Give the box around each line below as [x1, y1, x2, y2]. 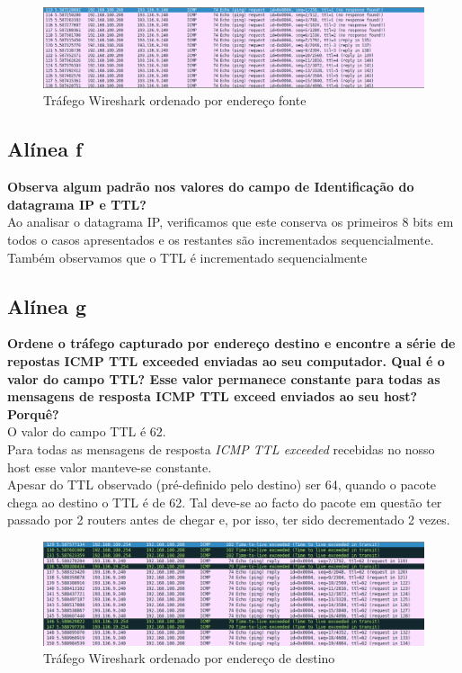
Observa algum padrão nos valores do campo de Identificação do [7, 177, 414, 196]
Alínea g [7, 292, 86, 319]
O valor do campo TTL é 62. [7, 422, 166, 441]
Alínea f [7, 135, 83, 163]
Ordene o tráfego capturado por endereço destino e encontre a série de [7, 334, 456, 353]
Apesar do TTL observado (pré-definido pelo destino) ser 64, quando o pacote [7, 475, 437, 494]
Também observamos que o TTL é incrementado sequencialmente [7, 247, 368, 266]
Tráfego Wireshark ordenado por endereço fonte [43, 91, 307, 110]
